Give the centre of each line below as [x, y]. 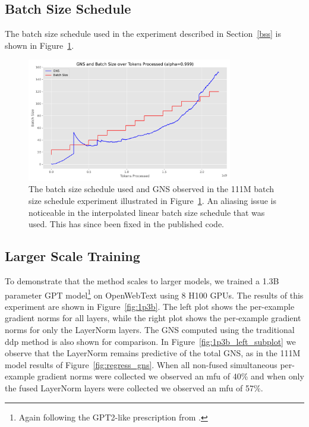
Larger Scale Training [72, 256]
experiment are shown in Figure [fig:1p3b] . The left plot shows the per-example [150, 306]
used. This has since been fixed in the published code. [126, 224]
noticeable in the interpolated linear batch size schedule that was [147, 212]
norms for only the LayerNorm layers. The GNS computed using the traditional [150, 329]
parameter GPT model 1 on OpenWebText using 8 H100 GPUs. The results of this [154, 294]
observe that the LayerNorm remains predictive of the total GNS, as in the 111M [153, 353]
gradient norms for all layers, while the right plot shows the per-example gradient [153, 318]
